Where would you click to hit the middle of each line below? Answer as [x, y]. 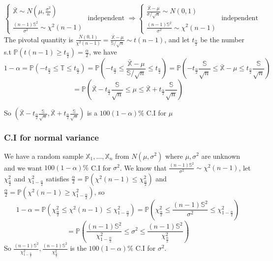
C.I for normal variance [51, 137]
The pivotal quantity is [39, 39]
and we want [23, 167]
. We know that [143, 167]
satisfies [58, 178]
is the [78, 248]
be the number [222, 39]
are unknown [221, 156]
